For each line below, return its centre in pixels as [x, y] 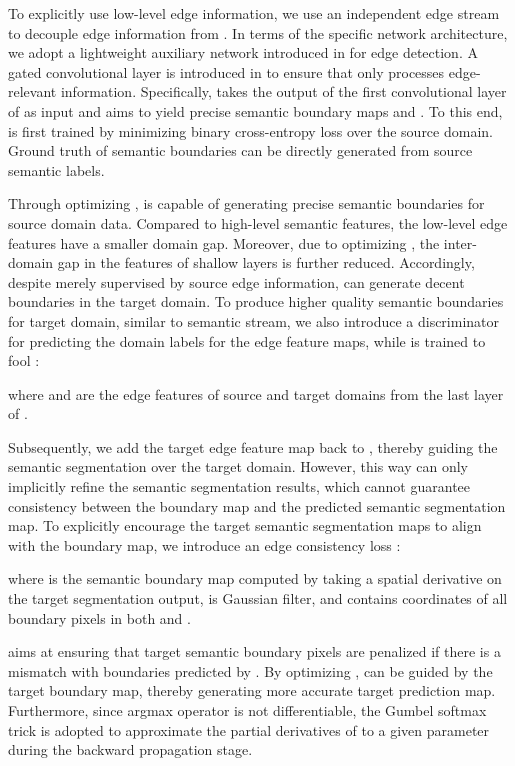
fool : [24, 360]
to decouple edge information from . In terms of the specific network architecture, [258, 32]
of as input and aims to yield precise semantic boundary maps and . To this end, [255, 110]
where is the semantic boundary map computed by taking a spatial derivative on [255, 578]
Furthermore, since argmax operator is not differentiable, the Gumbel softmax [247, 710]
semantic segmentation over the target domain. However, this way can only [238, 466]
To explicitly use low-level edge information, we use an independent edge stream [254, 13]
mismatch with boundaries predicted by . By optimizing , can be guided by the [250, 670]
